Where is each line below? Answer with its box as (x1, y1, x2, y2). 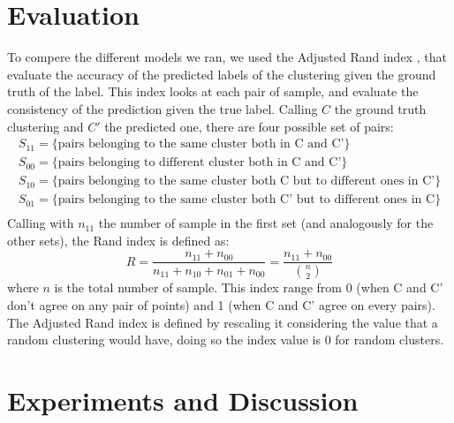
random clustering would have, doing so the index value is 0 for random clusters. (7, 330, 444, 349)
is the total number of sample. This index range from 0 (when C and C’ (54, 278, 443, 297)
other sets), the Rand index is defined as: (7, 230, 230, 249)
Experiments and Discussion (7, 381, 359, 418)
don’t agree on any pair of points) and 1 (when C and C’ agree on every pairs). (7, 295, 435, 313)
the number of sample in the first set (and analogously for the (98, 214, 434, 232)
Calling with (7, 214, 74, 232)
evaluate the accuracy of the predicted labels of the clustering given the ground (7, 64, 436, 83)
